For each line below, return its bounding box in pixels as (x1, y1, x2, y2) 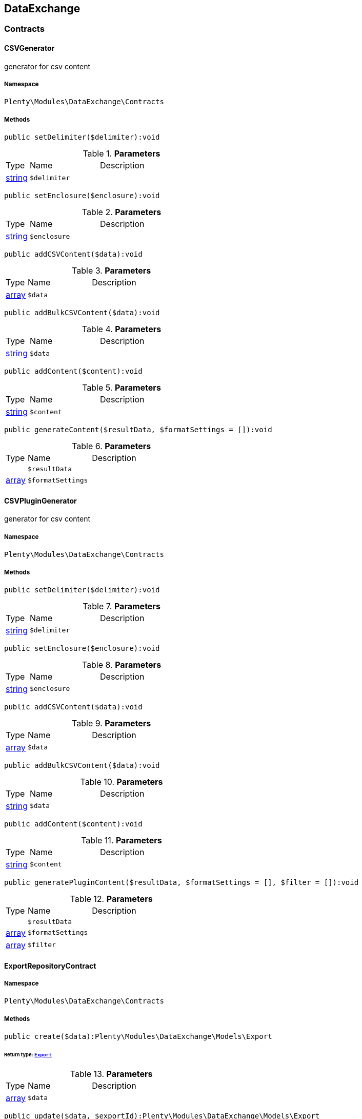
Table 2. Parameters (82, 207, 162, 218)
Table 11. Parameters (81, 835, 162, 845)
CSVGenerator (4, 44, 55, 53)
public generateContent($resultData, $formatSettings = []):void (4, 426, 272, 434)
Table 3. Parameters (72, 265, 151, 276)
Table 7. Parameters (83, 601, 160, 611)
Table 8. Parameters (82, 659, 162, 670)
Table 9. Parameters (72, 718, 151, 728)
